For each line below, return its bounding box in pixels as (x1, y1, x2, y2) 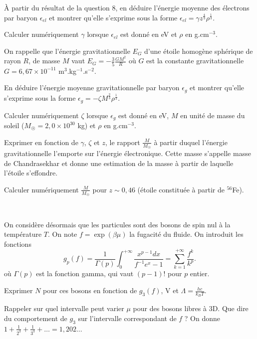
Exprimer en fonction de (4, 137, 78, 147)
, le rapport (105, 137, 140, 147)
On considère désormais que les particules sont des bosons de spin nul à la (4, 219, 231, 229)
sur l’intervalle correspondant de (78, 313, 177, 323)
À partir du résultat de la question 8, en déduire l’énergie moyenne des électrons (4, 2, 250, 12)
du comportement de (4, 313, 67, 323)
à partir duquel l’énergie (154, 137, 228, 147)
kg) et (77, 120, 96, 131)
